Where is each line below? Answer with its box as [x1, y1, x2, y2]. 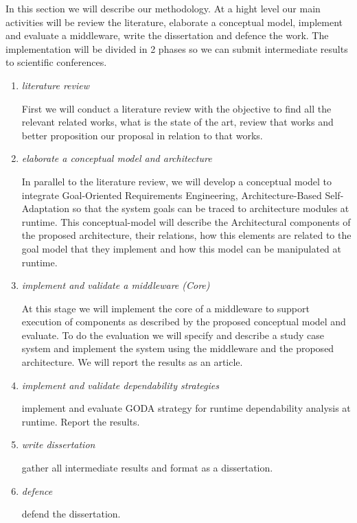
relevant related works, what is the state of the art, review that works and [21, 115, 334, 129]
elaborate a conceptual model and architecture [21, 151, 212, 165]
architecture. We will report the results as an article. [21, 355, 243, 369]
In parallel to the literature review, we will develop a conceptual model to [21, 174, 332, 188]
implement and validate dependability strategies [21, 377, 219, 392]
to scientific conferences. [5, 55, 107, 69]
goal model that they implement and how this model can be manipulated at [21, 241, 341, 255]
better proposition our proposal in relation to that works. [21, 128, 263, 142]
